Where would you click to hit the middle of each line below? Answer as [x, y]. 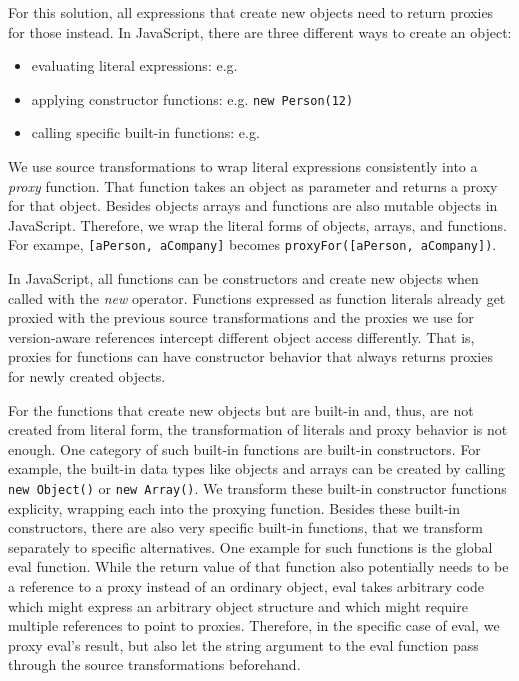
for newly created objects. [87, 376]
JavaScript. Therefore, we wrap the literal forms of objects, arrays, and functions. [257, 224]
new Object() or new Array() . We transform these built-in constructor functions [257, 488]
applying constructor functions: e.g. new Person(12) [192, 98]
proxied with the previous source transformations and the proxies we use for [241, 317]
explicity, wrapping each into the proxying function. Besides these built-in [234, 507]
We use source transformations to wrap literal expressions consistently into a [243, 166]
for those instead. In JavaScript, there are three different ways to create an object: [260, 31]
